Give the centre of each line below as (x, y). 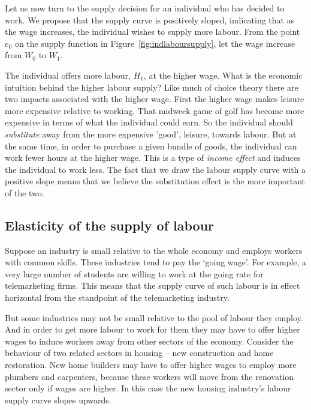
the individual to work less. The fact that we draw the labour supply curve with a (155, 169)
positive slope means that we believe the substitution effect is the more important (155, 181)
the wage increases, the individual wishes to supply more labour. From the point (153, 32)
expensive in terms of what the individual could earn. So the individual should (149, 122)
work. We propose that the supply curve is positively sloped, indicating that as (150, 20)
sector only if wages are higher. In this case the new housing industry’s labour (148, 388)
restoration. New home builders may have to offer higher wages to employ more (151, 365)
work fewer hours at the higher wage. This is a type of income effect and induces (153, 158)
